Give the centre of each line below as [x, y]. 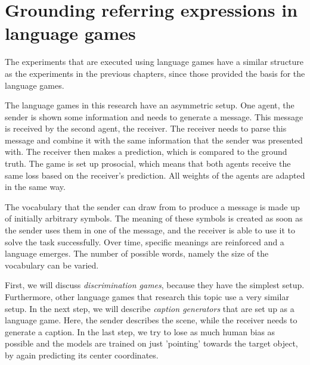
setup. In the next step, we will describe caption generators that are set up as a [150, 308]
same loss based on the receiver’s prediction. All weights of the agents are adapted [155, 175]
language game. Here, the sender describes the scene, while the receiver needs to [151, 320]
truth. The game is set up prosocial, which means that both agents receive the [148, 163]
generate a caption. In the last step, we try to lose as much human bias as [140, 331]
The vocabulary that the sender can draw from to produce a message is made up [152, 206]
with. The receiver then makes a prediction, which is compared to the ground [146, 152]
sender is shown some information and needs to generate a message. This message [154, 116]
